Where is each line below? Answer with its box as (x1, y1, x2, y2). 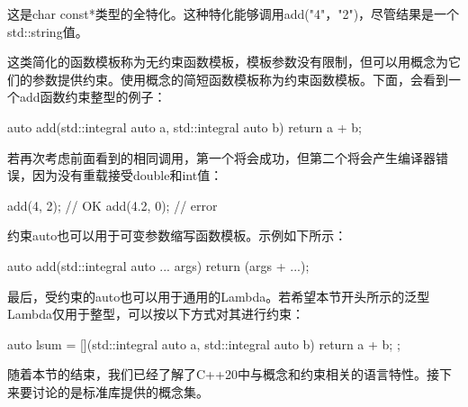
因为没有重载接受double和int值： (31, 166, 223, 185)
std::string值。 (7, 22, 88, 41)
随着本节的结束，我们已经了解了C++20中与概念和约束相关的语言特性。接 (7, 365, 439, 384)
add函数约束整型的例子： (19, 87, 166, 106)
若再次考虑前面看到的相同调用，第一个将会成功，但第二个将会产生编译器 (7, 148, 436, 167)
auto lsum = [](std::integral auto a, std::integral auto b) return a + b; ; (7, 334, 400, 353)
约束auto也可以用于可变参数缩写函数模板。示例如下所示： (7, 226, 347, 245)
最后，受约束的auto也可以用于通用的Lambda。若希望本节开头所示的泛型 (7, 286, 430, 305)
